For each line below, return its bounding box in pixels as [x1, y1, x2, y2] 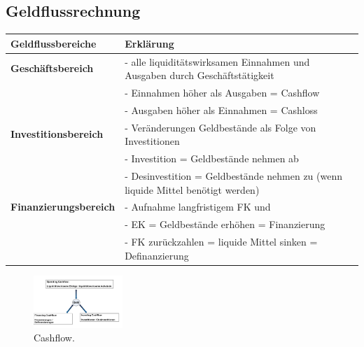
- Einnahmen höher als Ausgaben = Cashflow [125, 85, 320, 99]
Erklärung [125, 36, 174, 50]
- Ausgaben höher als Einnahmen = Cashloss [125, 102, 318, 117]
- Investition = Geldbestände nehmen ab [125, 151, 299, 166]
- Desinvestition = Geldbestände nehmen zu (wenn [125, 168, 342, 183]
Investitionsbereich [10, 127, 104, 141]
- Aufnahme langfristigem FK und [125, 199, 271, 214]
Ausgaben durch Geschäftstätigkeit [125, 68, 274, 83]
